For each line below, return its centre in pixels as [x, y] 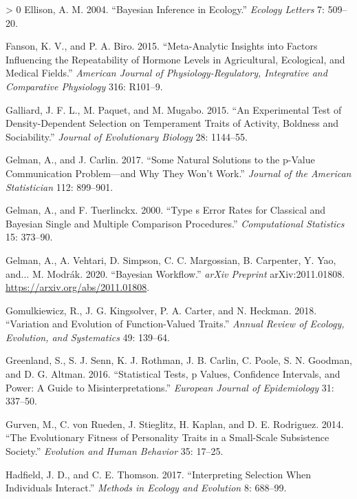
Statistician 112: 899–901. [60, 186]
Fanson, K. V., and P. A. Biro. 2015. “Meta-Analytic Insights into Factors [162, 46]
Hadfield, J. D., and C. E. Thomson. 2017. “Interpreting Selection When [159, 474]
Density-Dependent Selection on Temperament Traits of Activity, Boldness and [172, 123]
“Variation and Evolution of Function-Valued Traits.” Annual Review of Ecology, [175, 324]
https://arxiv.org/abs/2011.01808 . [78, 287]
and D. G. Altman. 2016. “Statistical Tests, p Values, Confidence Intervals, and [173, 374]
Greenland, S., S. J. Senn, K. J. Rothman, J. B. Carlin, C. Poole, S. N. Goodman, [179, 360]
